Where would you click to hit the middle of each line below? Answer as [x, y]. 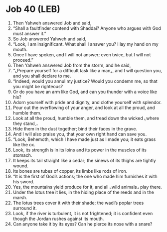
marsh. [20, 197]
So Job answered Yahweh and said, [50, 39]
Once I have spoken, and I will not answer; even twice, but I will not [82, 55]
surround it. [25, 208]
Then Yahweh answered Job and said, [52, 23]
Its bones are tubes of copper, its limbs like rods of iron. [70, 171]
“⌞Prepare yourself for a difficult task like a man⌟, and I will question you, [87, 70]
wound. [21, 166]
